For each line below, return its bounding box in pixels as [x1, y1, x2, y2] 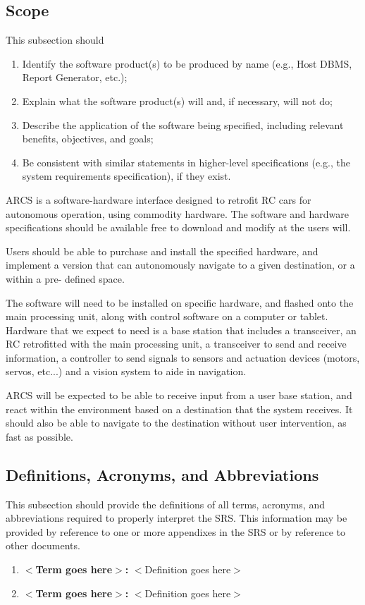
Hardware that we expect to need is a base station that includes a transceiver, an [6, 322, 357, 337]
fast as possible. [6, 429, 73, 444]
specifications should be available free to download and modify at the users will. [6, 220, 351, 235]
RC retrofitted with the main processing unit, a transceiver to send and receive [6, 336, 347, 351]
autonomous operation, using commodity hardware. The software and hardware [6, 206, 349, 221]
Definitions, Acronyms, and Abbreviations [6, 463, 319, 485]
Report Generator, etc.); [22, 70, 128, 85]
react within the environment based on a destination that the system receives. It [6, 401, 353, 416]
